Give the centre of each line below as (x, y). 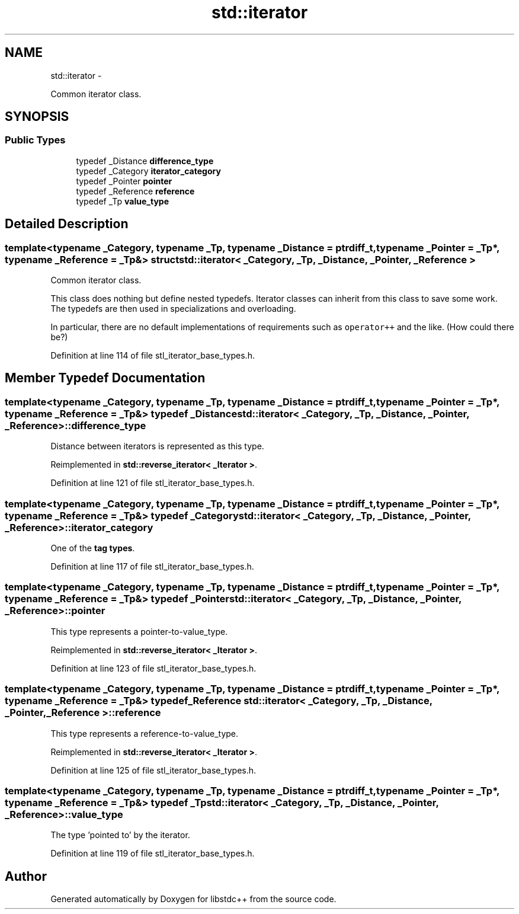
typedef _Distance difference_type (145, 161)
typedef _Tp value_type (122, 201)
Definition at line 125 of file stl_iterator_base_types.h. (153, 770)
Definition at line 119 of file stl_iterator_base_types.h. (153, 854)
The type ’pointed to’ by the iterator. (120, 835)
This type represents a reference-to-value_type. (145, 733)
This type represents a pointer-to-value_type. (139, 631)
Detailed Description (67, 224)
